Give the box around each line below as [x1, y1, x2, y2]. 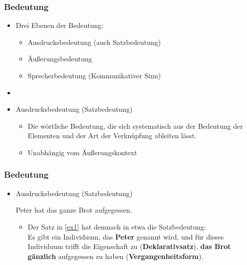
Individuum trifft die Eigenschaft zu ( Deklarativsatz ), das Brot [27, 241, 231, 252]
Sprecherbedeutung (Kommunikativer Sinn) [27, 70, 161, 80]
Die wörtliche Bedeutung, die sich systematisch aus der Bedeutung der [27, 120, 243, 131]
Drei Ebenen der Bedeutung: [15, 20, 104, 30]
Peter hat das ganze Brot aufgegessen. [15, 205, 132, 215]
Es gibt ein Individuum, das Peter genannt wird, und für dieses [27, 231, 224, 242]
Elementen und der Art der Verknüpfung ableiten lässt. [27, 130, 197, 141]
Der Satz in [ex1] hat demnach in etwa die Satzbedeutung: [27, 221, 206, 232]
